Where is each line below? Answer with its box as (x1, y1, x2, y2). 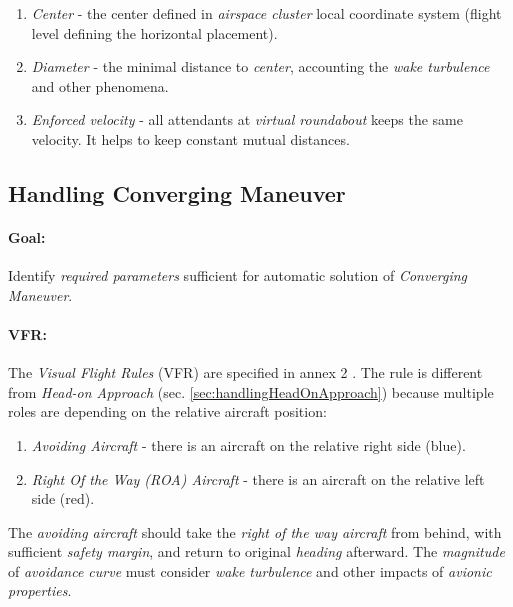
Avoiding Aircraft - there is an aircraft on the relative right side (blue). (31, 434, 466, 455)
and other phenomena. (31, 75, 169, 96)
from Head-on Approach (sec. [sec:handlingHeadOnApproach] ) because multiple (8, 381, 494, 402)
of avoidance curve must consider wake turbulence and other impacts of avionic (8, 560, 492, 581)
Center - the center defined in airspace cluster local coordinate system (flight (31, 3, 502, 23)
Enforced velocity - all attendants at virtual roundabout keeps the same (31, 109, 463, 130)
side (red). (31, 488, 95, 509)
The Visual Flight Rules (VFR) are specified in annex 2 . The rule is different (8, 362, 483, 383)
